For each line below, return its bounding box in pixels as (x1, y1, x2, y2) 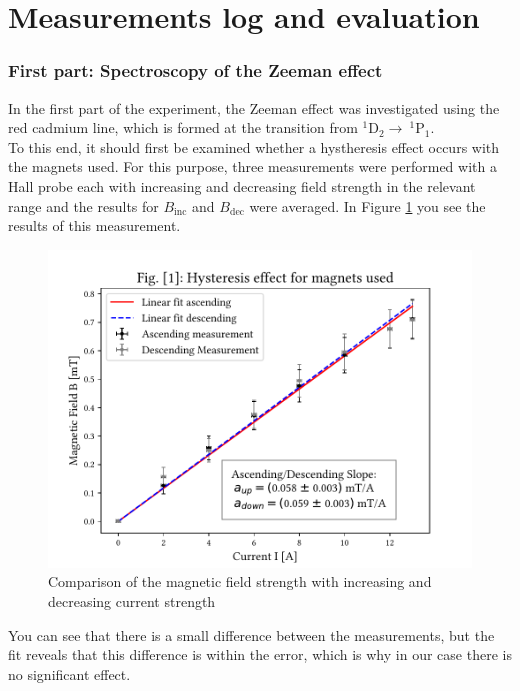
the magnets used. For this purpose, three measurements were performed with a (8, 156, 497, 177)
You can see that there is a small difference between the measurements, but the (8, 624, 495, 645)
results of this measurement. (8, 215, 181, 236)
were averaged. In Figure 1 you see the (249, 195, 486, 216)
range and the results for (8, 195, 159, 216)
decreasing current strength (48, 590, 216, 611)
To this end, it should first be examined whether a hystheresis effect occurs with (8, 136, 500, 157)
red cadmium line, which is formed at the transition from (8, 117, 358, 138)
